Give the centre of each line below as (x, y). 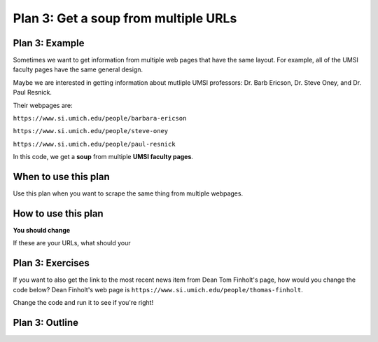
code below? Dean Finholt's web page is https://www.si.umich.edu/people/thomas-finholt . (158, 289)
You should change (42, 230)
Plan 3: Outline (46, 322)
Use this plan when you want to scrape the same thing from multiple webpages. (128, 193)
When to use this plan (61, 177)
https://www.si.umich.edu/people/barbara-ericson (100, 118)
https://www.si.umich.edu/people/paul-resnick (94, 144)
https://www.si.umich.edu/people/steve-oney (91, 131)
